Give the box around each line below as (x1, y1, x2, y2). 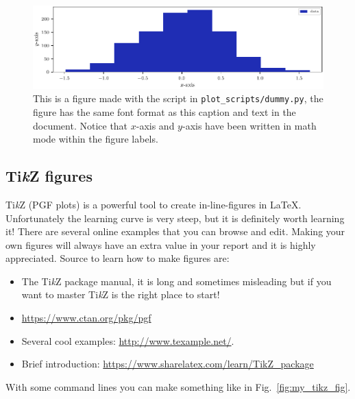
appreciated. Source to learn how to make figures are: (5, 251, 230, 265)
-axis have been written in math (182, 118, 317, 132)
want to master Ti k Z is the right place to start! (21, 287, 220, 302)
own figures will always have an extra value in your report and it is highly (5, 237, 316, 252)
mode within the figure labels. (33, 132, 158, 146)
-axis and (136, 118, 175, 132)
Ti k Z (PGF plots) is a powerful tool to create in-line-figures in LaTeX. (5, 197, 302, 211)
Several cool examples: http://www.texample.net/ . (21, 333, 234, 348)
